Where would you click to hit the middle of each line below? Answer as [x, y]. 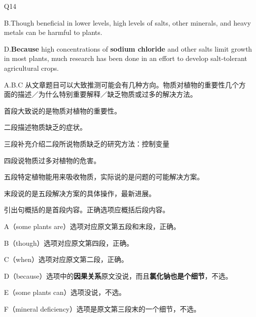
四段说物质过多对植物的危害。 [52, 160]
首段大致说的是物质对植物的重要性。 [63, 110]
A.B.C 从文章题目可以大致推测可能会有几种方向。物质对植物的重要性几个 [121, 84]
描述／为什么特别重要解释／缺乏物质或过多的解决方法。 [107, 94]
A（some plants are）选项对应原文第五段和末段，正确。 [92, 226]
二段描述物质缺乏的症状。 [45, 127]
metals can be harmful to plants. [53, 32]
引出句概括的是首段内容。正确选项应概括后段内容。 [87, 210]
